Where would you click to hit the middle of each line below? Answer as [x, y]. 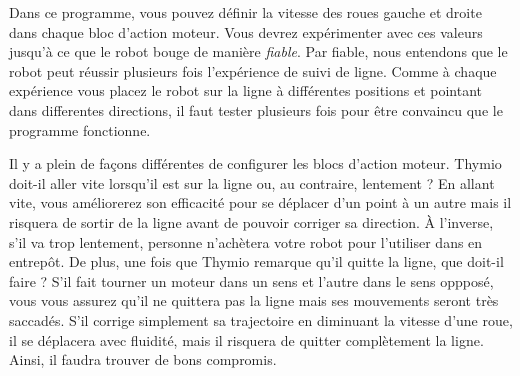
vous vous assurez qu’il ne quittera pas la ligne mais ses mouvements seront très [254, 300]
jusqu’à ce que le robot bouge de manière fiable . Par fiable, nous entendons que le [258, 51]
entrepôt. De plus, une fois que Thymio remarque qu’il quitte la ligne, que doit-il [256, 261]
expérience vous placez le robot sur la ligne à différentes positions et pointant [246, 90]
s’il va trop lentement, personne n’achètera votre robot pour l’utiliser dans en [246, 241]
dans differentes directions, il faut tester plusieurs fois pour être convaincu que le [256, 109]
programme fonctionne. [80, 129]
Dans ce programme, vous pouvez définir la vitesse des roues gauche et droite [245, 12]
